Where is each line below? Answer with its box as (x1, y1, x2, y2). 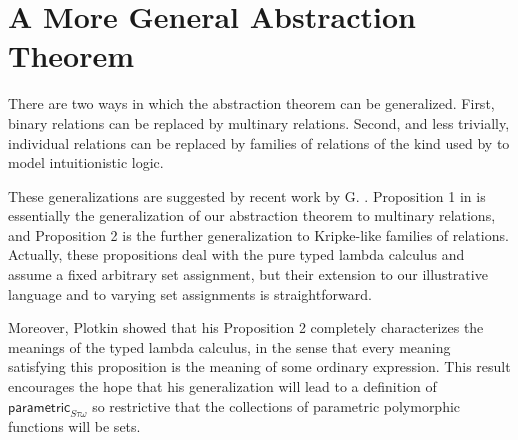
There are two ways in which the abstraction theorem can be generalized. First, (8, 93, 495, 114)
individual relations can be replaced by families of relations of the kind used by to (8, 132, 510, 153)
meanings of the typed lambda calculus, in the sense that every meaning (8, 336, 451, 357)
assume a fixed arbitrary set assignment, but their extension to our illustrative (8, 264, 488, 285)
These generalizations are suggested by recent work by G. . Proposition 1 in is (8, 185, 486, 206)
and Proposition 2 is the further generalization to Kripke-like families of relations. (8, 224, 509, 245)
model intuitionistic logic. (8, 152, 164, 173)
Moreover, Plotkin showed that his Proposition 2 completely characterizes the (8, 317, 484, 338)
